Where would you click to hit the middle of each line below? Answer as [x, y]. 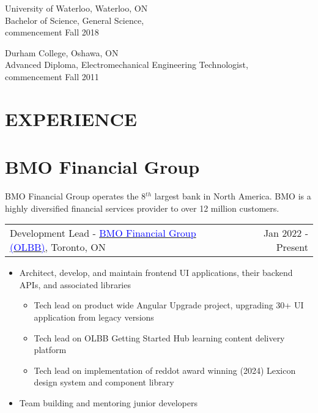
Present [292, 247]
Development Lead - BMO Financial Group [103, 233]
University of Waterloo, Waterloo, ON [76, 8]
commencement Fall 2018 [52, 32]
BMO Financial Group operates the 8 [76, 196]
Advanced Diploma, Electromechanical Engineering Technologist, [127, 65]
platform [50, 350]
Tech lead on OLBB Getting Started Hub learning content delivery [159, 337]
